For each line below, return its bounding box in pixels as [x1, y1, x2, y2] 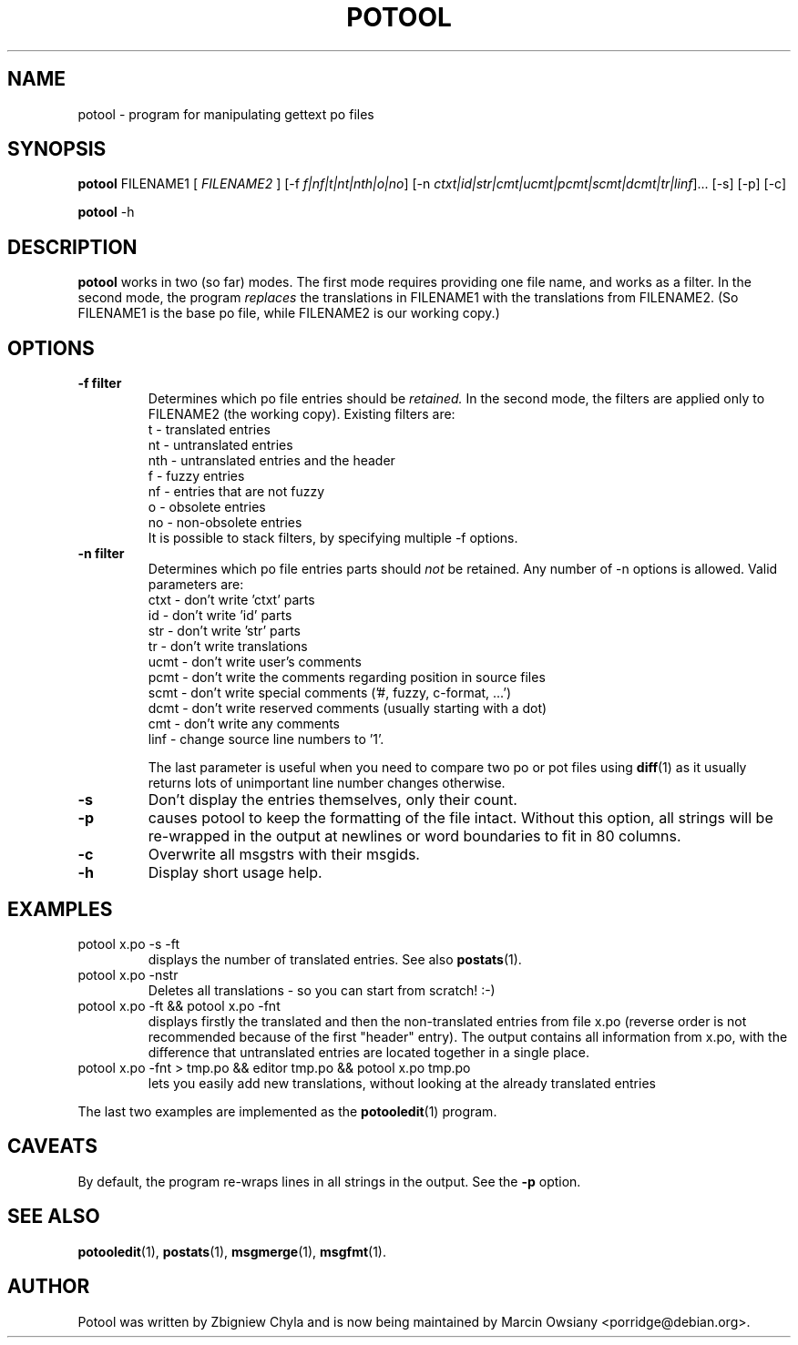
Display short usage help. [148, 863, 322, 882]
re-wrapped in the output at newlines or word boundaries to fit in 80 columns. [148, 827, 681, 846]
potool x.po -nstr [77, 966, 179, 983]
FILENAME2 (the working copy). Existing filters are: [148, 406, 455, 423]
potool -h [77, 204, 135, 220]
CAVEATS [7, 1135, 97, 1158]
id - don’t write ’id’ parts [148, 607, 292, 624]
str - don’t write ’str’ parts [148, 623, 301, 639]
